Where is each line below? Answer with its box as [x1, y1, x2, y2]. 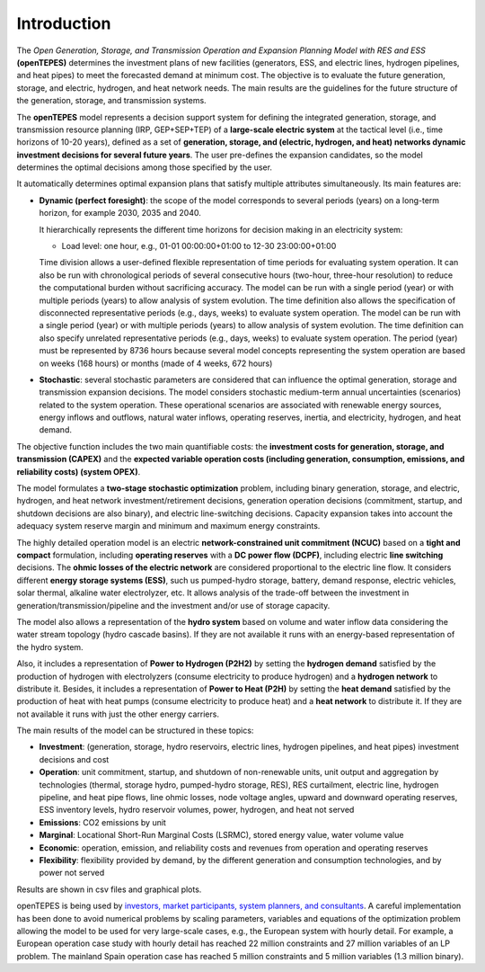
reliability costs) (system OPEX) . [16, 466, 141, 477]
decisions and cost [39, 754, 110, 764]
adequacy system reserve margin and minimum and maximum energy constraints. [16, 521, 321, 531]
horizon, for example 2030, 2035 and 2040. [39, 208, 201, 218]
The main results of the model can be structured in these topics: [16, 725, 254, 736]
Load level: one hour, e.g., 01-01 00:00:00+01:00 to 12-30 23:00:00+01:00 [61, 241, 337, 252]
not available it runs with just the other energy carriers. [16, 709, 220, 719]
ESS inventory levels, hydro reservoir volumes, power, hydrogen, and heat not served [39, 805, 355, 816]
